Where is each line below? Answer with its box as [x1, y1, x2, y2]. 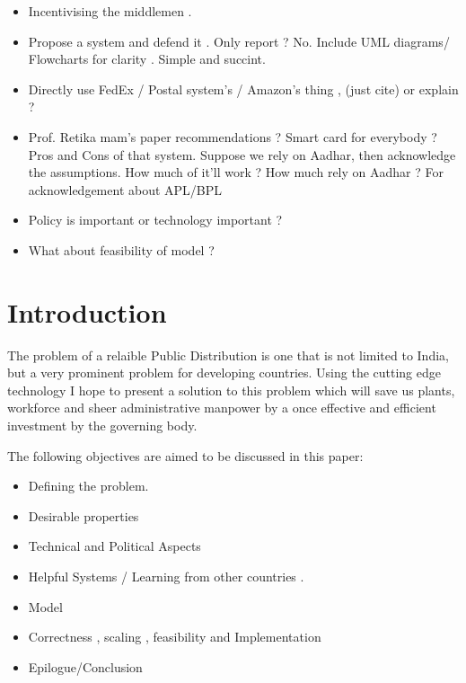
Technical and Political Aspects [28, 537, 201, 555]
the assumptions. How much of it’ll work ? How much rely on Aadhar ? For [28, 163, 444, 182]
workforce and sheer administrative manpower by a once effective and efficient [7, 398, 436, 417]
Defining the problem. [28, 476, 149, 495]
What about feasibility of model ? [28, 240, 215, 259]
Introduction [7, 293, 167, 330]
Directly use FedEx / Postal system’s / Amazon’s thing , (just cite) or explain [28, 79, 459, 98]
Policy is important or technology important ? [28, 210, 283, 229]
